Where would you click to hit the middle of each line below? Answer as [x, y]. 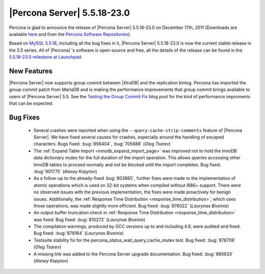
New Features [31, 71]
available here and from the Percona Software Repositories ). [70, 34]
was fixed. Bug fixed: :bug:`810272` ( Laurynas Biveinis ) [90, 219]
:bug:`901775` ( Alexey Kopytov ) [66, 171]
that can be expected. [31, 104]
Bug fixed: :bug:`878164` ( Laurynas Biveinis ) [79, 233]
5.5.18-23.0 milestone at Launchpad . [46, 57]
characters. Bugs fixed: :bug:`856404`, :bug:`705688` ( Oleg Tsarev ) [102, 144]
